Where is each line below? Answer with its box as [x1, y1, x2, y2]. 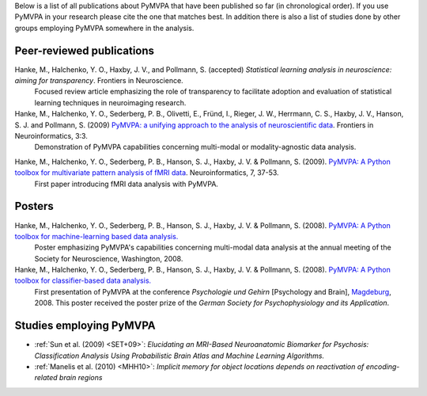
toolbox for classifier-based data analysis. [14, 276, 152, 285]
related [34, 373, 59, 383]
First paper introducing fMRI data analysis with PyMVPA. [34, 179, 219, 188]
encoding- [365, 361, 400, 371]
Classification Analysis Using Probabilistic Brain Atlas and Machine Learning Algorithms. [34, 351, 324, 360]
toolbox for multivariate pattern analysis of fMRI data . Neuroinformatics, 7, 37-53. [14, 168, 280, 177]
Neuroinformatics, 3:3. [14, 131, 89, 141]
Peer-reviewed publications [14, 44, 154, 57]
